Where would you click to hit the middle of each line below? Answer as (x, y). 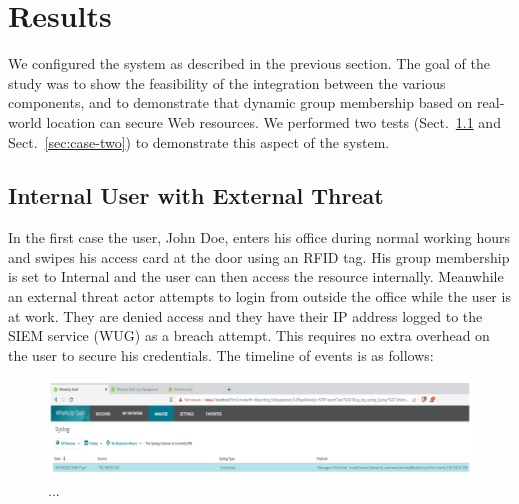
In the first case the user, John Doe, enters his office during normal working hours (259, 237)
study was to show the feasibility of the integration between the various (227, 82)
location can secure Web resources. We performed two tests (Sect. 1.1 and (273, 121)
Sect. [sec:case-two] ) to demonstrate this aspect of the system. (199, 141)
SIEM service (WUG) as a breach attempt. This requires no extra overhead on (249, 335)
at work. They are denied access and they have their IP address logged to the (245, 315)
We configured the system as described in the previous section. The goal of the (249, 63)
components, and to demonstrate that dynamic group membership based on (240, 102)
